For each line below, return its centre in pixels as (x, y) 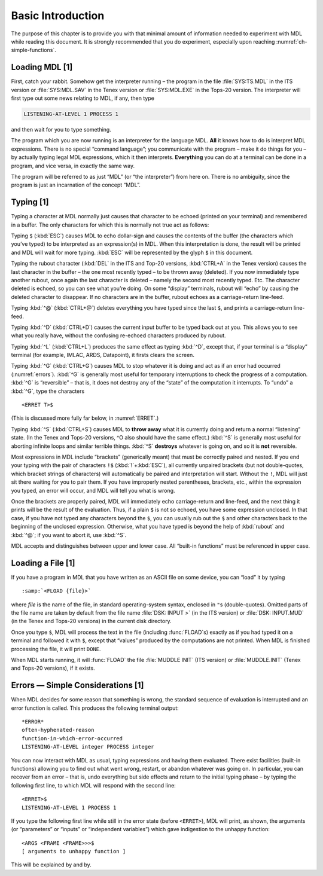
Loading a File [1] (43, 563)
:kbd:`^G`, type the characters (48, 391)
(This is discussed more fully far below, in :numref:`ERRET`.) (85, 418)
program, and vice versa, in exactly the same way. (73, 166)
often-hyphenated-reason (58, 730)
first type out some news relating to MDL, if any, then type (83, 98)
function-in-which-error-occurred (72, 738)
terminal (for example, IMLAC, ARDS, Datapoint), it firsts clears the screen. (103, 355)
